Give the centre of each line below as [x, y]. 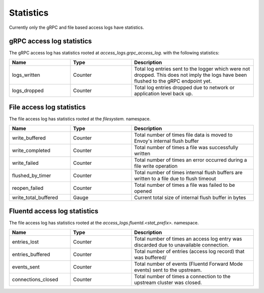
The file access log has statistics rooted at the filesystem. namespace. [80, 119]
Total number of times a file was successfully [186, 147]
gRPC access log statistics [51, 41]
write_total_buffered [35, 197]
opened [143, 191]
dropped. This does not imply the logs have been [190, 75]
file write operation [156, 166]
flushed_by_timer [32, 175]
